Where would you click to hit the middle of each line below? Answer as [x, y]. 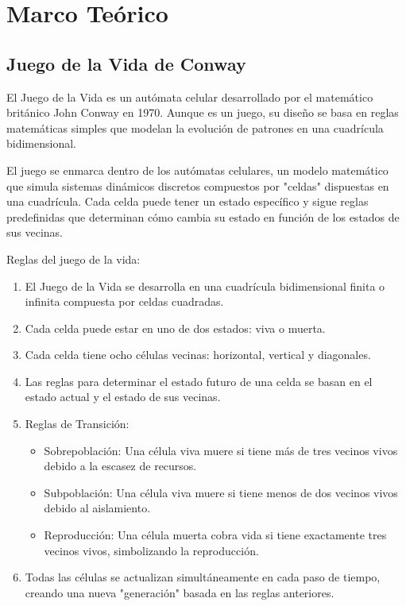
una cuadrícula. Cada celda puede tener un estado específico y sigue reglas [188, 201]
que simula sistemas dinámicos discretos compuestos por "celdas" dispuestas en [198, 185]
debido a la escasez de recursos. [120, 466]
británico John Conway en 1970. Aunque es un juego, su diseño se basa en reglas [203, 112]
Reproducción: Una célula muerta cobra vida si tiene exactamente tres [215, 535]
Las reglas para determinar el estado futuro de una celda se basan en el [199, 381]
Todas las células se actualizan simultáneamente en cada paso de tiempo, [203, 577]
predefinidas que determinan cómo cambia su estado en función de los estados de [203, 216]
